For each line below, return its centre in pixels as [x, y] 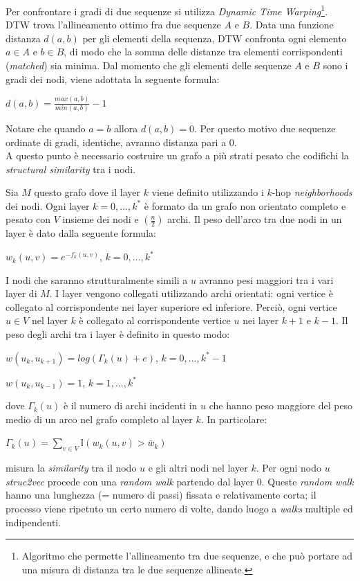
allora [126, 128]
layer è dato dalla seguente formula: [81, 233]
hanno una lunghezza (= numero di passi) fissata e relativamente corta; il [161, 495]
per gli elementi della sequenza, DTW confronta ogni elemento [215, 38]
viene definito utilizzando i [208, 192]
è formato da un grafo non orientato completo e [245, 205]
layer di [21, 293]
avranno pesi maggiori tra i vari [266, 279]
